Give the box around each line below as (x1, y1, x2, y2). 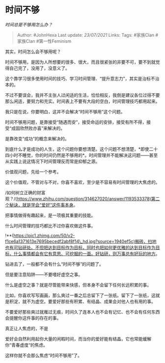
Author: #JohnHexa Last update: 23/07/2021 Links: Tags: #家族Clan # (17, 32, 159, 38)
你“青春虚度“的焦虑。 (5, 342, 48, 348)
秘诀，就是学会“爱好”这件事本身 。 (9, 202, 78, 207)
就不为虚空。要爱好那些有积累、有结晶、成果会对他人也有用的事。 (22, 298, 156, 304)
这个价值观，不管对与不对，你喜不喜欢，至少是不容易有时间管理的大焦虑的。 (5, 179, 160, 185)
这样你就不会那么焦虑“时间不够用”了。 (5, 352, 82, 358)
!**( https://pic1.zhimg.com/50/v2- (5, 233, 75, 238)
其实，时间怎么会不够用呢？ (5, 49, 61, 54)
